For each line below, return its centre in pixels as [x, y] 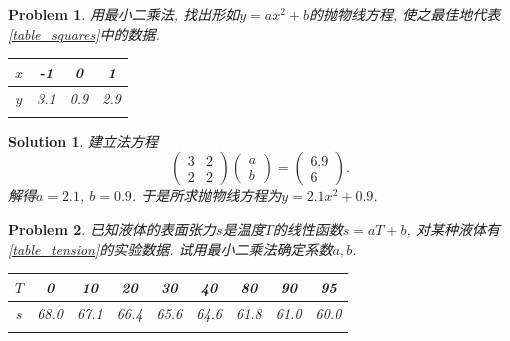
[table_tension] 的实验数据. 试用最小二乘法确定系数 [170, 248]
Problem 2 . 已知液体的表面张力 [112, 229]
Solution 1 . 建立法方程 [83, 140]
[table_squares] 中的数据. [84, 33]
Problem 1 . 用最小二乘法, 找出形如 [124, 14]
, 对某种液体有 [453, 229]
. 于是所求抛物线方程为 [206, 195]
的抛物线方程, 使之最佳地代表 [404, 14]
